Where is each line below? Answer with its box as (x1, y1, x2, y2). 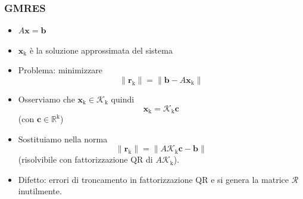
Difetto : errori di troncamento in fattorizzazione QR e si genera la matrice (18, 173, 289, 185)
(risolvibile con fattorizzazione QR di (18, 153, 153, 166)
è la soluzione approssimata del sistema (29, 43, 173, 56)
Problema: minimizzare (18, 64, 102, 76)
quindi (111, 93, 135, 105)
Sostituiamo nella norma (18, 132, 108, 145)
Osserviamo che (18, 93, 75, 105)
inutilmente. (18, 185, 62, 197)
